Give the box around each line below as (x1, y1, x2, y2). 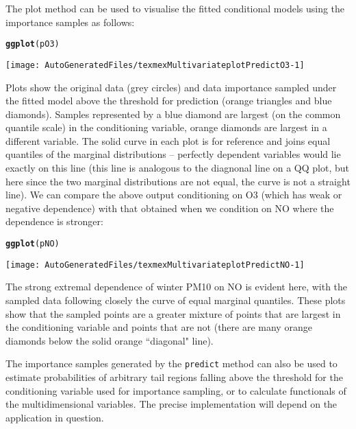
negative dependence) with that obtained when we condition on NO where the (5, 200, 334, 215)
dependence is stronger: (5, 214, 103, 229)
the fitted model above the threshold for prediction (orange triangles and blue (5, 93, 332, 108)
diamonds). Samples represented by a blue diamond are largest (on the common (5, 106, 341, 121)
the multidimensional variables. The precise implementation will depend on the (5, 397, 338, 411)
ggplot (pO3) (5, 39, 60, 49)
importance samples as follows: (5, 14, 135, 29)
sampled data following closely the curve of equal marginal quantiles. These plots (5, 292, 346, 307)
